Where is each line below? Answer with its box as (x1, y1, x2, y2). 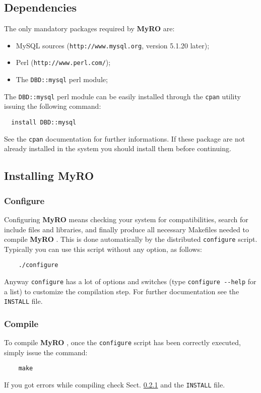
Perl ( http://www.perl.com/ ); (16, 57, 111, 68)
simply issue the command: (4, 347, 88, 357)
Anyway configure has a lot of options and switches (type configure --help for (4, 276, 256, 287)
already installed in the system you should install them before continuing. (4, 143, 231, 154)
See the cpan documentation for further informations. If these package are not (4, 133, 245, 144)
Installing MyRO (4, 168, 94, 183)
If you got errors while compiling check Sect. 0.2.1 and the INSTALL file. (4, 379, 225, 390)
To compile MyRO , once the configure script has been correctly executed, (4, 337, 241, 348)
